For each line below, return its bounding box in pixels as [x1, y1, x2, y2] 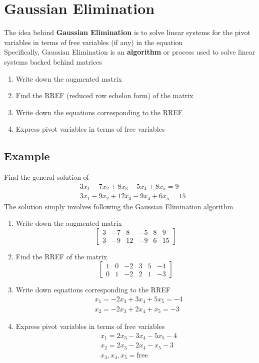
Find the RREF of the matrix [15, 251, 107, 261]
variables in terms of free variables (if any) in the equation [4, 37, 183, 47]
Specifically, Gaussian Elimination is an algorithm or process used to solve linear [4, 47, 255, 57]
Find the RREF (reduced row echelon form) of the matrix [15, 90, 193, 101]
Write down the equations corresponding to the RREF [15, 107, 182, 117]
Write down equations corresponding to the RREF [15, 284, 170, 295]
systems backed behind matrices [4, 56, 102, 67]
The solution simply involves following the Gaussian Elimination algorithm [4, 201, 233, 211]
